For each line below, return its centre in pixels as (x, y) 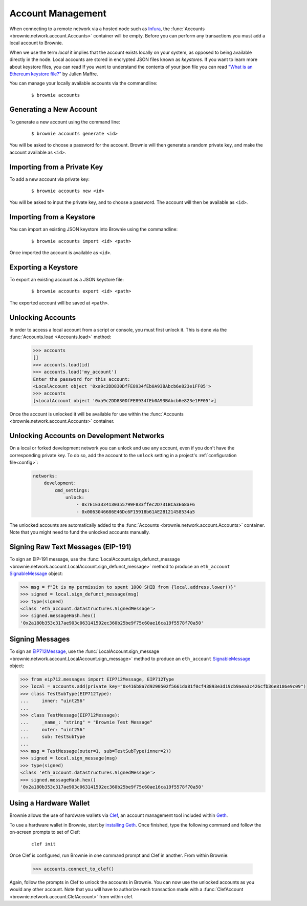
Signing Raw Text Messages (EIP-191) (70, 547)
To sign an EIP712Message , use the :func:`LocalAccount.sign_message (84, 651)
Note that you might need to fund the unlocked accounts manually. (80, 532)
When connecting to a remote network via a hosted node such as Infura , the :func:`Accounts (107, 29)
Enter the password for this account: (82, 379)
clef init (43, 844)
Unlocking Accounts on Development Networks (87, 436)
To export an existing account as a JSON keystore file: (67, 280)
